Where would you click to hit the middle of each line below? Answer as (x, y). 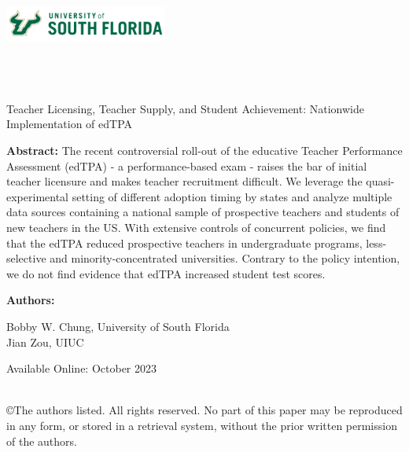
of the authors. (42, 441)
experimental (37, 196)
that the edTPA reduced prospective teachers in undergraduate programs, (184, 243)
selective (26, 258)
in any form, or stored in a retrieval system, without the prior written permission (202, 425)
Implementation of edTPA (70, 124)
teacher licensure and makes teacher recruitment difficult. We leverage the (184, 181)
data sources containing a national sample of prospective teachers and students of (203, 212)
